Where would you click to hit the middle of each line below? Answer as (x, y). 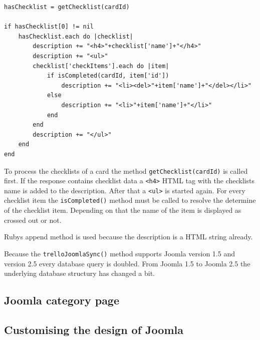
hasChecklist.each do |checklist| (76, 36)
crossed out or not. (33, 220)
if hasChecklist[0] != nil (49, 27)
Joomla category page (62, 300)
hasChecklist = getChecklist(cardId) (67, 7)
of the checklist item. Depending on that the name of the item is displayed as (123, 210)
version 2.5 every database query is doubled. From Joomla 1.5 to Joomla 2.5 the (127, 263)
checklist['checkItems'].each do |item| (101, 66)
